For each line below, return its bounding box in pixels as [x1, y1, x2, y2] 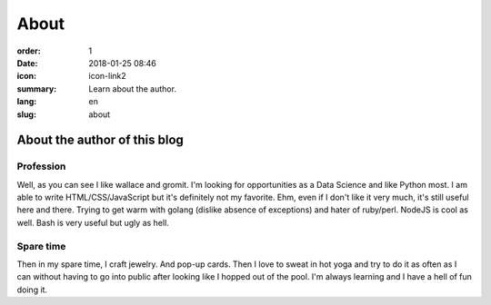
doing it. [16, 284, 48, 295]
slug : [16, 109, 36, 120]
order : [16, 45, 41, 56]
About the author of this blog [16, 133, 184, 148]
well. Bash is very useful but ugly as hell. [16, 217, 170, 228]
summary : [16, 83, 57, 94]
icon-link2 [88, 71, 126, 82]
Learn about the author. [88, 83, 177, 94]
